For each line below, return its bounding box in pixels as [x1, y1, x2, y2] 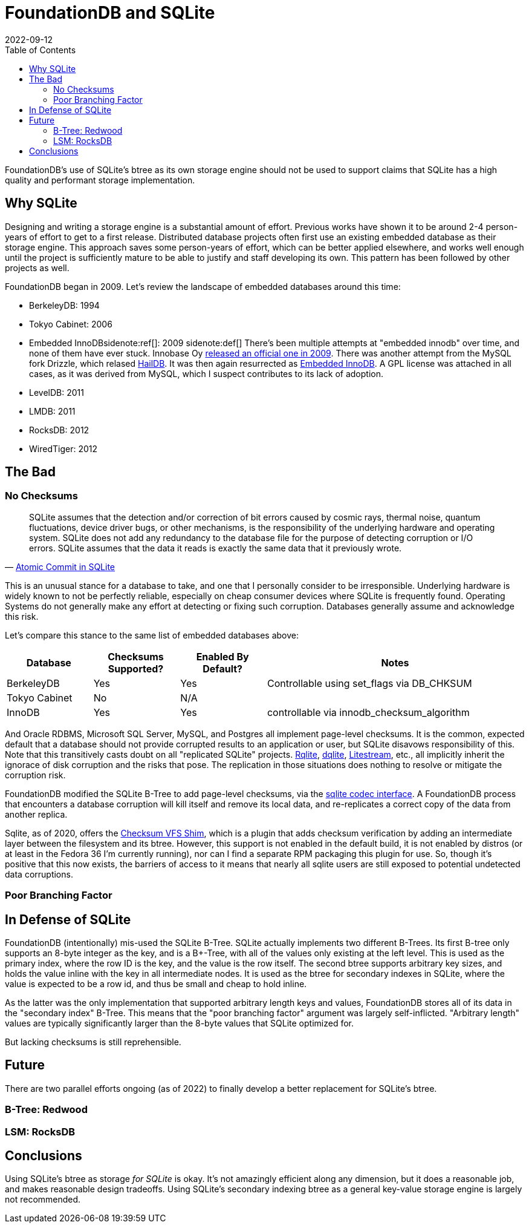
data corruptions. [5, 868, 73, 879]
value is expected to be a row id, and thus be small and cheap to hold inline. [5, 979, 307, 990]
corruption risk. [5, 769, 66, 780]
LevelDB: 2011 [29, 387, 84, 398]
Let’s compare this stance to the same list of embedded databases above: [5, 629, 299, 640]
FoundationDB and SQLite [5, 2, 215, 23]
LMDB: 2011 [29, 406, 76, 416]
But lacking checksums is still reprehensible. [5, 1037, 181, 1048]
